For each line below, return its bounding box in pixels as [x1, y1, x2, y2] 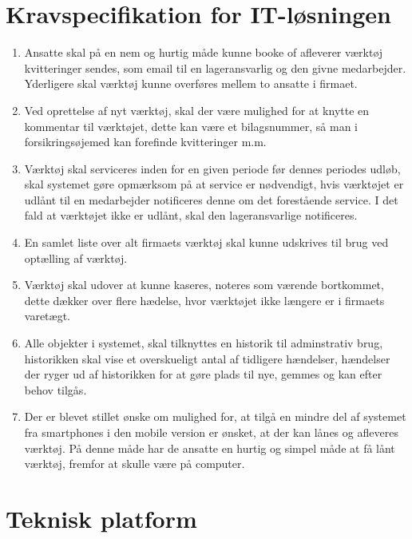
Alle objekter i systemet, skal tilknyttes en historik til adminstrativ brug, [24, 335, 383, 351]
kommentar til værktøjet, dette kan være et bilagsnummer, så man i [24, 117, 358, 134]
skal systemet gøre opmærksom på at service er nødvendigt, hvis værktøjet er [24, 176, 404, 192]
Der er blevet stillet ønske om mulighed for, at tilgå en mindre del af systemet [24, 408, 406, 425]
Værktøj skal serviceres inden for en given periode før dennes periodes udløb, [24, 160, 401, 176]
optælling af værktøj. [24, 249, 128, 266]
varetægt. [24, 307, 71, 324]
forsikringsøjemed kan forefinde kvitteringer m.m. [24, 133, 267, 150]
